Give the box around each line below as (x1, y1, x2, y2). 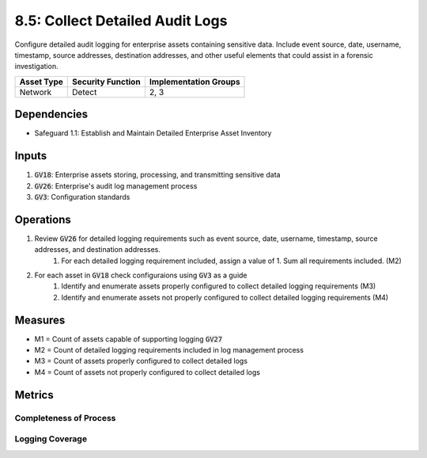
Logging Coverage (14, 433, 87, 445)
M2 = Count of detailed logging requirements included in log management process (34, 345, 304, 355)
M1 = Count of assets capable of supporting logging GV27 (34, 334, 223, 344)
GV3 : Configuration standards (34, 192, 130, 201)
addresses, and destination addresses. (34, 245, 161, 254)
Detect (72, 86, 97, 97)
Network (19, 86, 52, 97)
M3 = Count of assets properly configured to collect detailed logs (34, 357, 248, 366)
